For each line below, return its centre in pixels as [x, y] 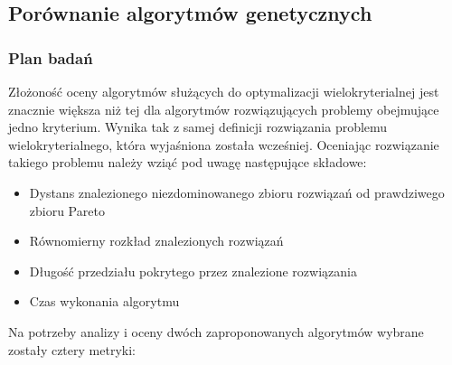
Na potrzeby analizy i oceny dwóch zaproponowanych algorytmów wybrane [216, 331]
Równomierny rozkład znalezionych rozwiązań [156, 241]
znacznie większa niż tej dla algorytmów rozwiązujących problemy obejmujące [224, 109]
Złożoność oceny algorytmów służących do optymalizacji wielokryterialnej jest [224, 91]
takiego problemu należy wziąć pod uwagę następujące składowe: [188, 162]
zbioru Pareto [67, 210]
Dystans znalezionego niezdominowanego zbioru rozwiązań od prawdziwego [237, 192]
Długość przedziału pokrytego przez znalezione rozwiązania [193, 271]
